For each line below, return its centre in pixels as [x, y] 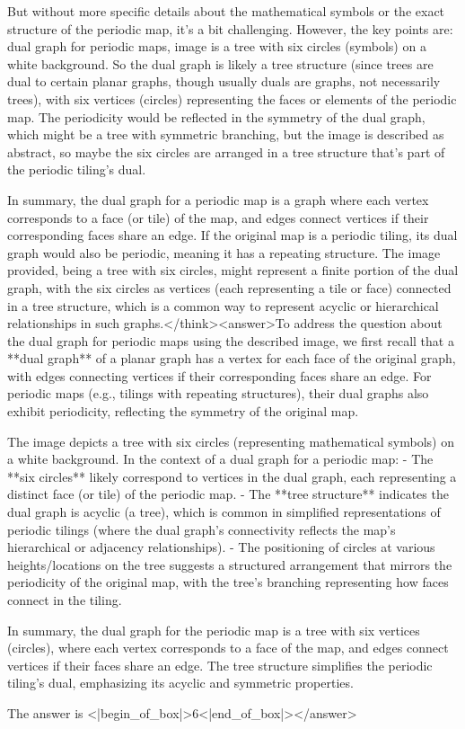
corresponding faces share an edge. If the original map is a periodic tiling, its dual [232, 235]
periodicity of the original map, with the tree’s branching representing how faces [228, 582]
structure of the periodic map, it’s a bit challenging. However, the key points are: [230, 28]
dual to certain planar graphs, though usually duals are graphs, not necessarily [224, 81]
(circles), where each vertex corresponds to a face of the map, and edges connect [228, 648]
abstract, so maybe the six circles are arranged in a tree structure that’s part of [226, 151]
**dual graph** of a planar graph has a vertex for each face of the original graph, [232, 358]
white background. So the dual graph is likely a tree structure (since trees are [220, 63]
